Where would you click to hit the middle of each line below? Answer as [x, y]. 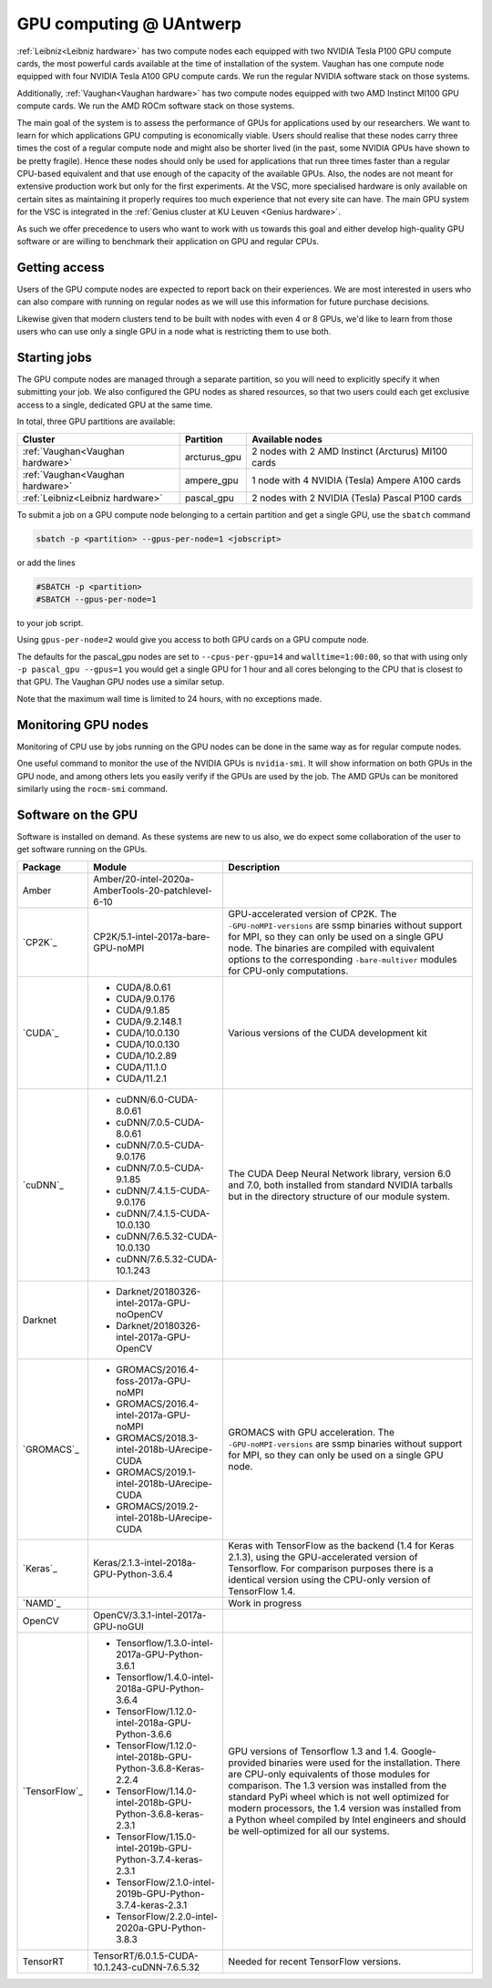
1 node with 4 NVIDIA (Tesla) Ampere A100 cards [357, 480]
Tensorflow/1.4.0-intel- [164, 1677]
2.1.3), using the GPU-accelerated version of [323, 1557]
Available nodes [287, 439]
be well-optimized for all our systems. [309, 1830]
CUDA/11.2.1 [141, 1078]
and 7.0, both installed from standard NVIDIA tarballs [340, 1185]
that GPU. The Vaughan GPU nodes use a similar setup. [121, 682]
